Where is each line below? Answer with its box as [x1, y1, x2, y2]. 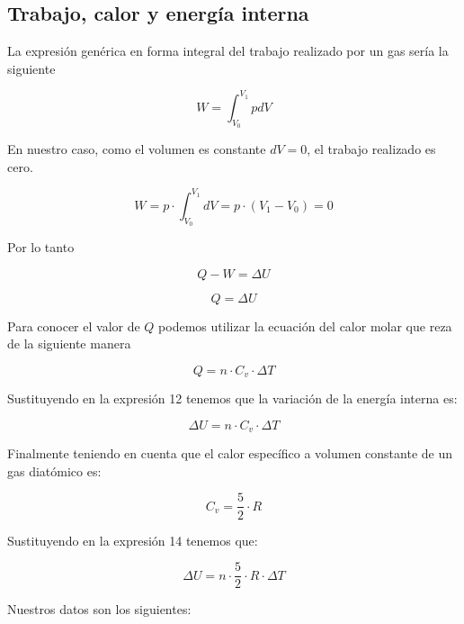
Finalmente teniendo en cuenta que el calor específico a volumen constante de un [7, 444, 453, 463]
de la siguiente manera [7, 334, 131, 353]
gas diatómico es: [7, 461, 102, 480]
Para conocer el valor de [7, 316, 140, 335]
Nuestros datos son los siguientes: [7, 600, 192, 619]
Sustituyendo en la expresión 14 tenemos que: [7, 530, 258, 549]
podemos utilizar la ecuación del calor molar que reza [158, 316, 452, 335]
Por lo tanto [7, 237, 75, 256]
